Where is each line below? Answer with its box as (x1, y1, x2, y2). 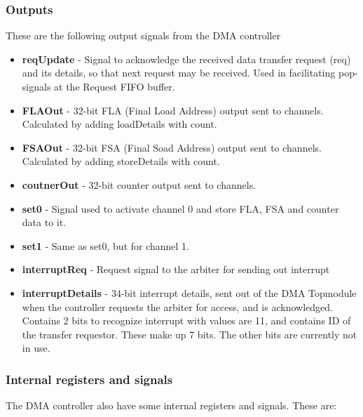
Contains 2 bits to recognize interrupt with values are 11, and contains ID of (22, 313, 351, 328)
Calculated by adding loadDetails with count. (22, 117, 217, 131)
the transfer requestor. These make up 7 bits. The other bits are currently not (22, 326, 357, 341)
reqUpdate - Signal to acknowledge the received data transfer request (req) (22, 51, 351, 66)
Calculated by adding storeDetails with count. (22, 154, 220, 168)
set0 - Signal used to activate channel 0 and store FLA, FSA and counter (22, 201, 339, 216)
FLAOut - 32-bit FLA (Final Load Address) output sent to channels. (22, 102, 324, 117)
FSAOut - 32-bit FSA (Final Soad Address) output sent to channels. (22, 140, 322, 154)
